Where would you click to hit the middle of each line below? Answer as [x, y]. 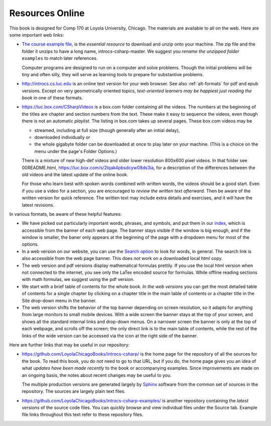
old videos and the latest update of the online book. [75, 174]
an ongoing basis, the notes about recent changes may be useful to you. [97, 375]
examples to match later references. [60, 58]
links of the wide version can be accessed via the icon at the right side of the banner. [110, 336]
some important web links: [37, 35]
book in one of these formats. [52, 98]
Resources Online [47, 13]
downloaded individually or [62, 137]
